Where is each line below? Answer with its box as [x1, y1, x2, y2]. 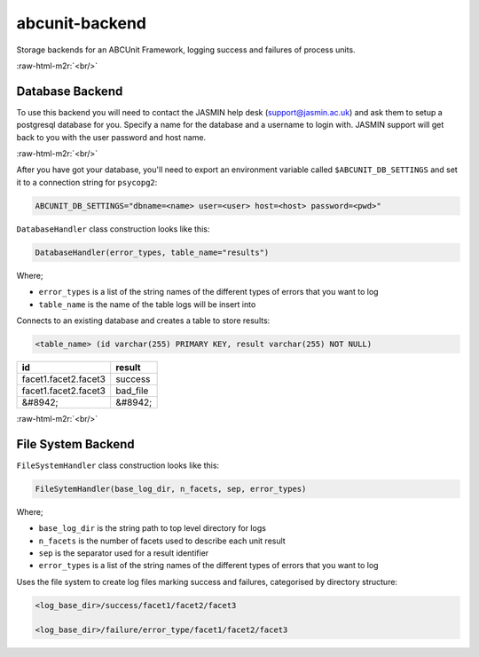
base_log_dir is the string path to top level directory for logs [38, 523, 266, 534]
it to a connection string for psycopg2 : [16, 177, 158, 187]
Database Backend [16, 83, 123, 99]
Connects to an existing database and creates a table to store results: [16, 315, 271, 326]
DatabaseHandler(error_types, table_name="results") [35, 247, 270, 257]
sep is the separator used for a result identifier [38, 547, 209, 558]
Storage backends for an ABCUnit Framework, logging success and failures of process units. [16, 44, 356, 55]
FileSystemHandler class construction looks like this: [16, 460, 220, 471]
